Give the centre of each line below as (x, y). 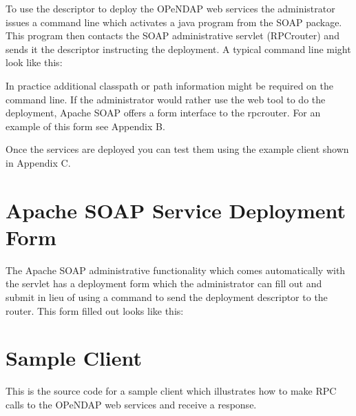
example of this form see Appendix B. (85, 126)
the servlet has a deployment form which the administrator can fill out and (164, 283)
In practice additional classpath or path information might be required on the (170, 85)
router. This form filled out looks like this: (95, 310)
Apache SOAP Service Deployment (176, 210)
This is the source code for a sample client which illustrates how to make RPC (171, 391)
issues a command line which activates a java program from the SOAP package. (174, 22)
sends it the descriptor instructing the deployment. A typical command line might (178, 49)
